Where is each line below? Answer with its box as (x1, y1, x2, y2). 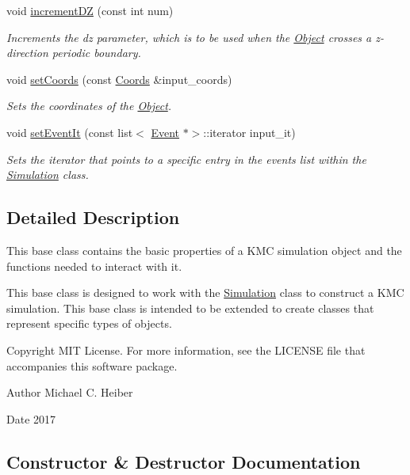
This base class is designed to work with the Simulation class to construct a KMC (6, 284, 404, 301)
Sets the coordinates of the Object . (6, 97, 172, 114)
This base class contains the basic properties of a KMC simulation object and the (6, 241, 402, 258)
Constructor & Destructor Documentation (6, 449, 361, 473)
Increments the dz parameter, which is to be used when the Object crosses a (6, 28, 372, 45)
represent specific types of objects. (6, 315, 172, 332)
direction (6, 44, 48, 61)
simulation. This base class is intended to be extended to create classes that (6, 299, 374, 316)
